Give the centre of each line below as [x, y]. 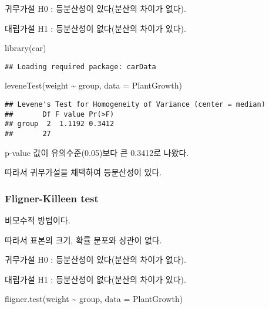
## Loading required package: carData [80, 67]
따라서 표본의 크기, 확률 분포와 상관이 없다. [83, 240]
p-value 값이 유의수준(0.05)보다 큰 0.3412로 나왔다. [97, 152]
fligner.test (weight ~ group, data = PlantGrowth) [94, 299]
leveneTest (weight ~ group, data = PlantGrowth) [93, 85]
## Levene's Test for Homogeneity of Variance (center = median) [135, 105]
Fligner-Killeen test [52, 198]
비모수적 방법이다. [38, 220]
